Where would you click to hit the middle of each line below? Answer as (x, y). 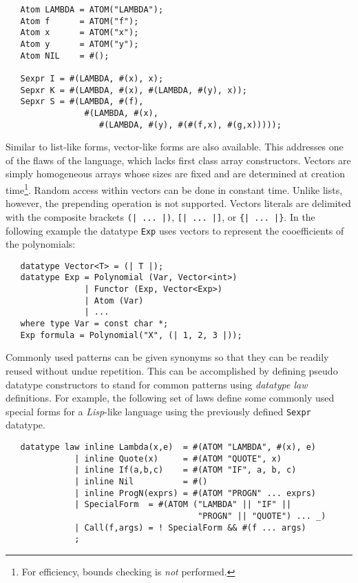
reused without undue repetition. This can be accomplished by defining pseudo (172, 370)
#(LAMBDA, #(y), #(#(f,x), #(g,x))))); (190, 125)
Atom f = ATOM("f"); (80, 21)
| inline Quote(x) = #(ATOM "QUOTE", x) (178, 458)
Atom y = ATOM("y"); (80, 44)
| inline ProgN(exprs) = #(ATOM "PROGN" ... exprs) (196, 493)
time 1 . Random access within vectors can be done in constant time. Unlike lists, (174, 189)
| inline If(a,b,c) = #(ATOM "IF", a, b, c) (186, 470)
